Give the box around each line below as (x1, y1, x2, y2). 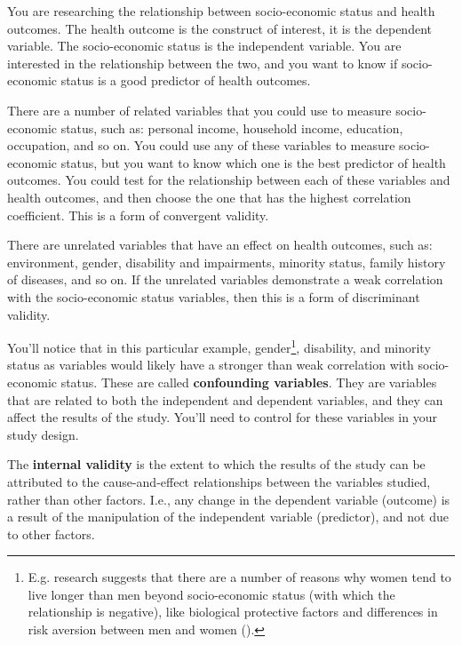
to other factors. (7, 524, 95, 543)
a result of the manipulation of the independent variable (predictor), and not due (7, 507, 449, 526)
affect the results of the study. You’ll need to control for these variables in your (7, 408, 437, 426)
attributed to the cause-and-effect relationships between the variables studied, (7, 472, 431, 490)
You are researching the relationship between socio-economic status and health (7, 2, 435, 20)
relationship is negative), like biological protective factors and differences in (28, 602, 438, 621)
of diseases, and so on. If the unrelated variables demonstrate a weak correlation (7, 270, 443, 289)
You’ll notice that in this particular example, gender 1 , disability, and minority (7, 336, 431, 356)
